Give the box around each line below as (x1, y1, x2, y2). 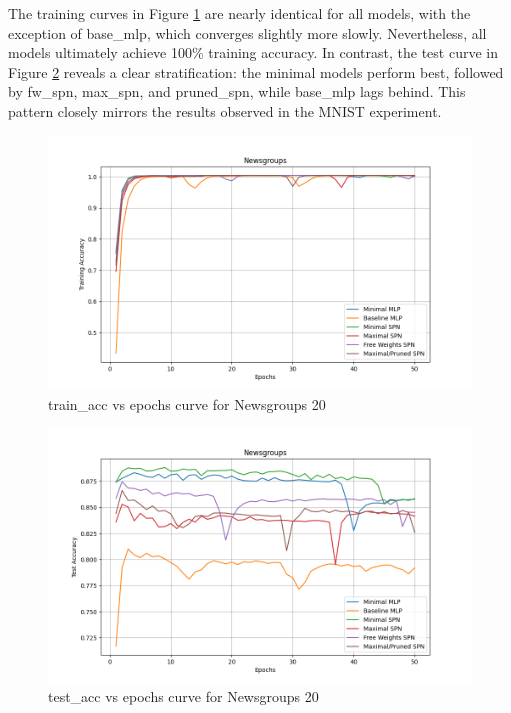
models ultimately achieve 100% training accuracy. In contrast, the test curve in (8, 42, 498, 63)
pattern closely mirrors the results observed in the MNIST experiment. (8, 100, 442, 121)
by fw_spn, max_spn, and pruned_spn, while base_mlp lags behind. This (8, 81, 466, 102)
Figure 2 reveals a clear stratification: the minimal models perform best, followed (8, 61, 504, 82)
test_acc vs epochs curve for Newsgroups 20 (48, 686, 319, 707)
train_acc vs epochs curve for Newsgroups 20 (48, 393, 326, 414)
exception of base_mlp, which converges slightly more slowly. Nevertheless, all (8, 22, 487, 43)
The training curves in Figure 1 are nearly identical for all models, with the (8, 3, 471, 23)
